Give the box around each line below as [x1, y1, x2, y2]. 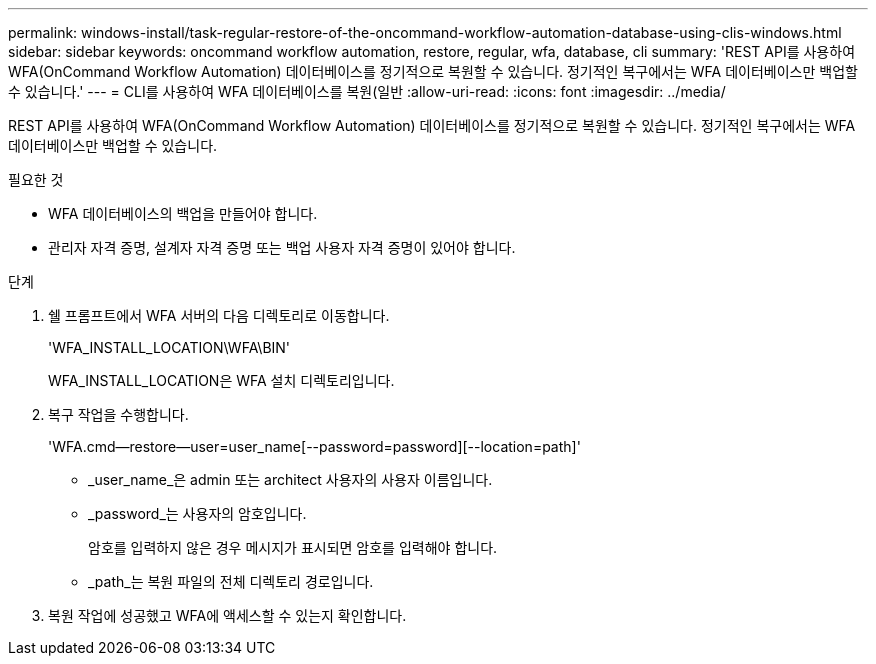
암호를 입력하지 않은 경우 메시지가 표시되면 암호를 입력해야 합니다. [88, 539, 498, 556]
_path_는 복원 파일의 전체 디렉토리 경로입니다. [88, 573, 374, 590]
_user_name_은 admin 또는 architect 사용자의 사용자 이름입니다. [88, 471, 493, 488]
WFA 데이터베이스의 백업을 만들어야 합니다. [48, 205, 318, 222]
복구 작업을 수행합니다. [48, 406, 189, 423]
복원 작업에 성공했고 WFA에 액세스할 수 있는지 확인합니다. [48, 607, 407, 624]
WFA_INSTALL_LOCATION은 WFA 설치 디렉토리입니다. [48, 372, 395, 389]
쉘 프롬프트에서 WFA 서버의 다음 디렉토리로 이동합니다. [48, 307, 390, 324]
